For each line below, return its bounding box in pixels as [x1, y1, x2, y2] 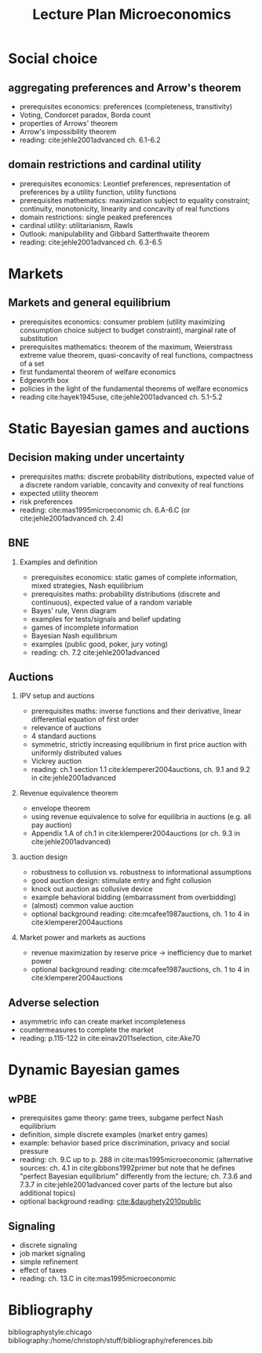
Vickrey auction [31, 756, 82, 766]
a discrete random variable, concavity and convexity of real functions [19, 480, 245, 489]
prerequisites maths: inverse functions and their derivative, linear [31, 706, 242, 716]
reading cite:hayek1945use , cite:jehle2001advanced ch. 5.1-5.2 [19, 392, 223, 402]
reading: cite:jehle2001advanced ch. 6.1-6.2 [19, 135, 161, 145]
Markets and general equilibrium [8, 296, 171, 310]
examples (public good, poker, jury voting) [31, 639, 169, 649]
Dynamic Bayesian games [8, 1061, 180, 1079]
